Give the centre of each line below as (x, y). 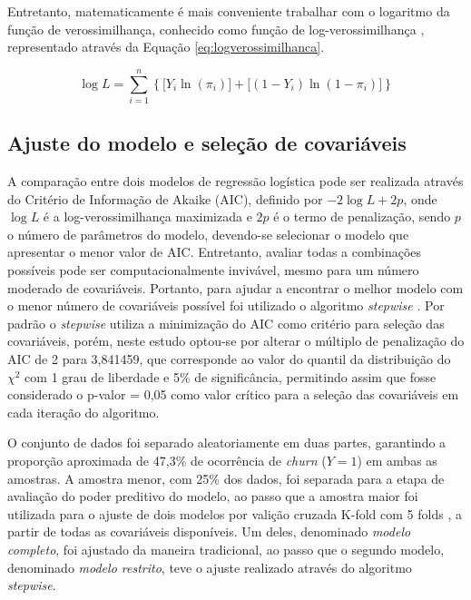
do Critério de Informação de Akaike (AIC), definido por (165, 198)
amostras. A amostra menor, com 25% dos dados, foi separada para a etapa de (226, 478)
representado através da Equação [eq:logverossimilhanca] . (166, 47)
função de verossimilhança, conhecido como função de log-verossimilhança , (216, 29)
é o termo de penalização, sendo (362, 216)
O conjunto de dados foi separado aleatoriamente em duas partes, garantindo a (227, 443)
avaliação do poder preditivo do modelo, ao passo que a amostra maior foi (213, 496)
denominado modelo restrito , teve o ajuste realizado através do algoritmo (210, 567)
